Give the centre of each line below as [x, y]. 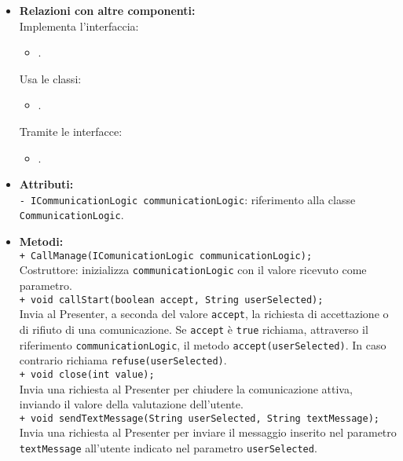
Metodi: [41, 241]
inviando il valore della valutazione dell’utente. [131, 404]
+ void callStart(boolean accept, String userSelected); [171, 300]
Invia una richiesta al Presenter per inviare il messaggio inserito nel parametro [208, 432]
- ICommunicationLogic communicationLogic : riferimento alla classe [187, 199]
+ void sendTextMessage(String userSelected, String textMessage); [199, 418]
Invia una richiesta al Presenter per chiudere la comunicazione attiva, [186, 388]
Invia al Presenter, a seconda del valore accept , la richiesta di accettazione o [204, 314]
